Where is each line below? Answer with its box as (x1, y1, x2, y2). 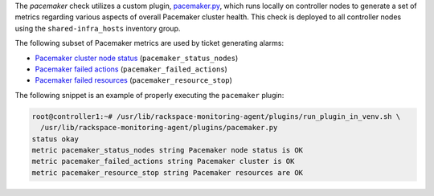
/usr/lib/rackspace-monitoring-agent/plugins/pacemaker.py (40, 123, 278, 133)
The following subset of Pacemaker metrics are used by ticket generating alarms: (14, 39, 285, 48)
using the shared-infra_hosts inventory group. (14, 23, 181, 33)
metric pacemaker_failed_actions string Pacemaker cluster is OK (31, 157, 295, 166)
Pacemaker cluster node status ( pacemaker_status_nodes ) (35, 53, 239, 63)
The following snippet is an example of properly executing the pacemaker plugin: (14, 90, 285, 100)
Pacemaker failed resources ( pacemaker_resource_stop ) (35, 76, 232, 85)
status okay (31, 134, 80, 144)
